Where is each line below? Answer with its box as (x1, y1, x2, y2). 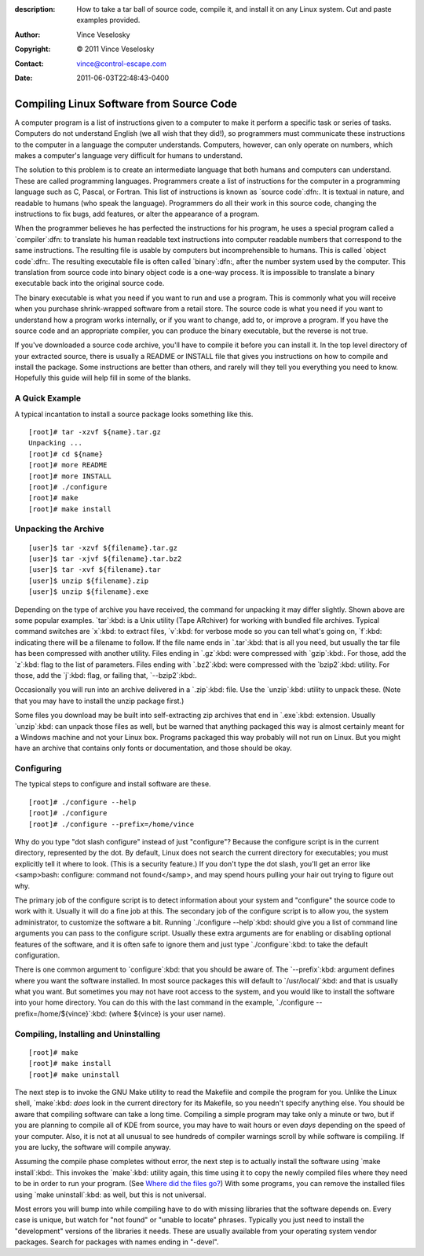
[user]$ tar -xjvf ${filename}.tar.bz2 (28, 555, 182, 563)
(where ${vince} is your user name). (108, 1009, 226, 1018)
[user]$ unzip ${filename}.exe (28, 588, 149, 596)
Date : (14, 73, 33, 82)
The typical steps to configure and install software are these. (14, 779, 211, 789)
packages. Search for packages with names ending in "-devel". (14, 1237, 219, 1247)
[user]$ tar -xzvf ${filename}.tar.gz (28, 543, 178, 552)
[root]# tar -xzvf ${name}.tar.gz (28, 427, 161, 436)
